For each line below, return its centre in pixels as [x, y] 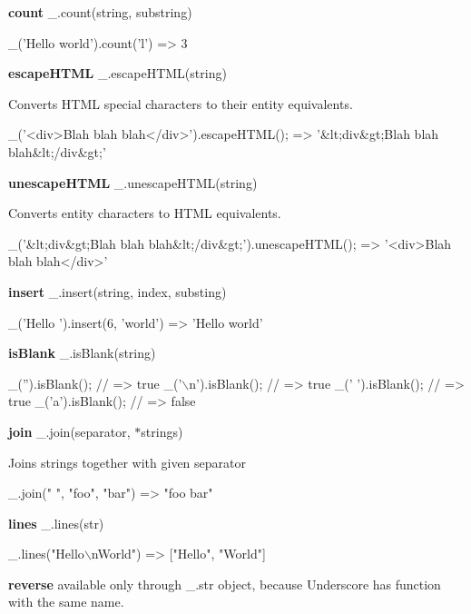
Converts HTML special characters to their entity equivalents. [181, 103]
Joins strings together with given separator [127, 462]
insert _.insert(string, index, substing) [118, 291]
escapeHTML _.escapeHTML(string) [118, 73]
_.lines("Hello [46, 554]
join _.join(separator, [69, 431]
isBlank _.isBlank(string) [82, 353]
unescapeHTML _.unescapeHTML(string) [133, 182]
